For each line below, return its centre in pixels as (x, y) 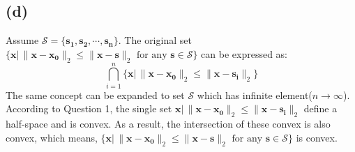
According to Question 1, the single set (89, 108)
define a (320, 108)
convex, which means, (52, 137)
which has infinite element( (255, 94)
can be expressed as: (244, 53)
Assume (22, 40)
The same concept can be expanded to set (95, 94)
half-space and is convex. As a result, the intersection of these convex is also (168, 124)
